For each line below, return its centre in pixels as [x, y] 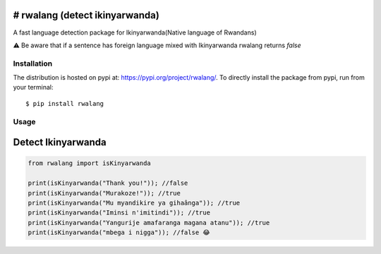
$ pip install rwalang [65, 103]
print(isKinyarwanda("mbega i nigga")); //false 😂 [119, 232]
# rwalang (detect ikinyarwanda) [86, 15]
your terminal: [33, 87]
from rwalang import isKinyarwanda [89, 163]
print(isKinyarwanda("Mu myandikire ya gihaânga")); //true [134, 202]
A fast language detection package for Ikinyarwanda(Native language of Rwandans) [135, 32]
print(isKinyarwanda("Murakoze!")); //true [104, 193]
